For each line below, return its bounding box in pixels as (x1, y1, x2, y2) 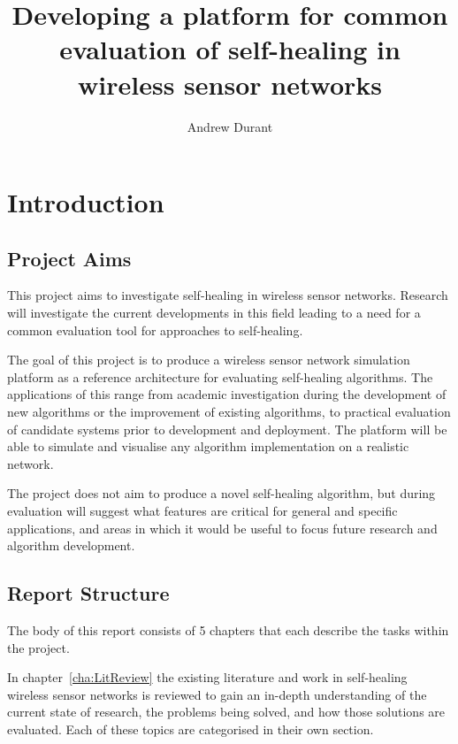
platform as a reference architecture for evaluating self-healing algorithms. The (7, 367, 433, 386)
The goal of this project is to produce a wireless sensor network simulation (7, 350, 410, 369)
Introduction (7, 184, 164, 220)
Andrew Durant (187, 117, 273, 135)
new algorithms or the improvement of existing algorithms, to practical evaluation (7, 403, 451, 421)
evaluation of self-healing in (59, 31, 401, 67)
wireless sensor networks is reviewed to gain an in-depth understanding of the (7, 685, 427, 703)
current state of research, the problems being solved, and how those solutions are (7, 702, 446, 721)
